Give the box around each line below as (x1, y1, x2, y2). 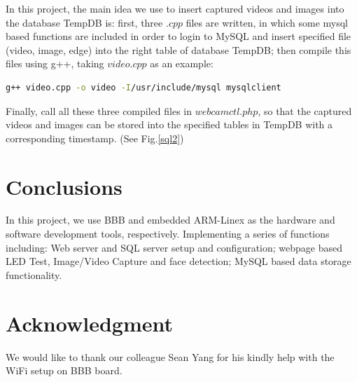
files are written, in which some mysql (185, 15, 348, 29)
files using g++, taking (6, 56, 104, 71)
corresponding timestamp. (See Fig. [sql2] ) (6, 130, 184, 145)
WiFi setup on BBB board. (6, 363, 122, 378)
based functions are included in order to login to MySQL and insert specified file (6, 29, 351, 43)
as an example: (150, 56, 213, 71)
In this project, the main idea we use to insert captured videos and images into (6, 1, 344, 15)
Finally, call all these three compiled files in (6, 103, 192, 118)
